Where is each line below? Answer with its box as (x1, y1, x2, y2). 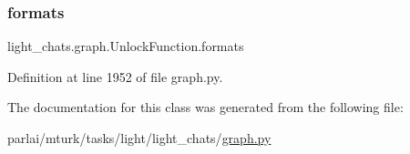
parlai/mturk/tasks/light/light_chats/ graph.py (7, 128, 272, 147)
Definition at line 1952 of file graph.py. (7, 67, 223, 86)
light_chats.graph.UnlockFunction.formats (7, 36, 244, 56)
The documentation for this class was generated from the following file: (7, 98, 404, 117)
